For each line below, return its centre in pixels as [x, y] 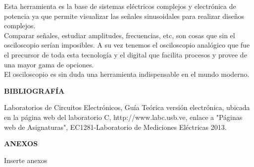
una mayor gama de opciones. [49, 64]
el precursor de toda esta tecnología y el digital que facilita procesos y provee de [126, 54]
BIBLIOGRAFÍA [34, 90]
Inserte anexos [26, 160]
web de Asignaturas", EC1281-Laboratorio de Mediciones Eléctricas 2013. [115, 127]
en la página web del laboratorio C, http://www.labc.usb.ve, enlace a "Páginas [123, 117]
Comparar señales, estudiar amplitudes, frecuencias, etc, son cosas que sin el [120, 35]
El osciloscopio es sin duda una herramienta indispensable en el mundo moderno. [127, 74]
